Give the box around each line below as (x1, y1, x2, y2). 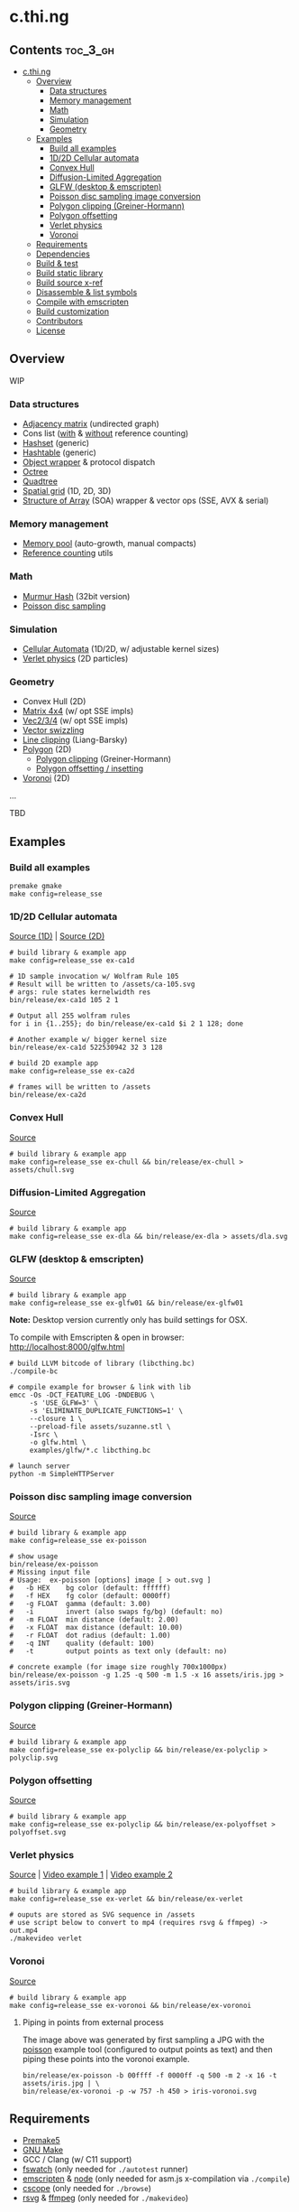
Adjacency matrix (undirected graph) (22, 418, 159, 430)
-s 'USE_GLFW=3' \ (29, 1399, 99, 1408)
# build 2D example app (9, 1059, 99, 1068)
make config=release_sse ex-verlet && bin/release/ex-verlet (9, 1894, 244, 1904)
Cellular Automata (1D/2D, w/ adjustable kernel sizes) (22, 644, 220, 654)
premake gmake (9, 881, 63, 890)
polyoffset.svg (9, 1828, 67, 1837)
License (35, 325, 66, 336)
